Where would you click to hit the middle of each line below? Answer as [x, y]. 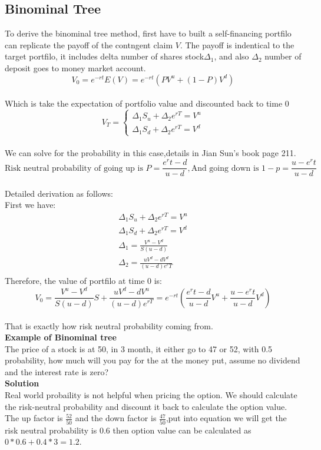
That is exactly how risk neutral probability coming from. [109, 325]
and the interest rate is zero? [57, 371]
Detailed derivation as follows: [59, 193]
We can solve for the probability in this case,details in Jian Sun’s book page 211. [150, 153]
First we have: [30, 205]
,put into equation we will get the [226, 418]
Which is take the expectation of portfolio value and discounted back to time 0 [147, 103]
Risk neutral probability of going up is [74, 168]
